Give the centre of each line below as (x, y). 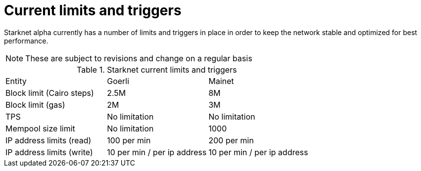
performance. (26, 41)
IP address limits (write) (49, 152)
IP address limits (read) (48, 140)
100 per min (129, 140)
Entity (16, 81)
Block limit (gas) (35, 105)
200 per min (231, 140)
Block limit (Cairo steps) (50, 93)
